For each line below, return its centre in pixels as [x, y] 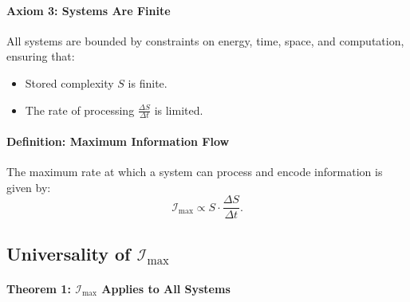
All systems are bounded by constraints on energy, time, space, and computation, [205, 40]
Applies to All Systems [166, 288]
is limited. [179, 110]
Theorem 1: [39, 288]
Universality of [69, 253]
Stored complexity [69, 82]
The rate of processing [80, 110]
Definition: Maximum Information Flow [118, 141]
